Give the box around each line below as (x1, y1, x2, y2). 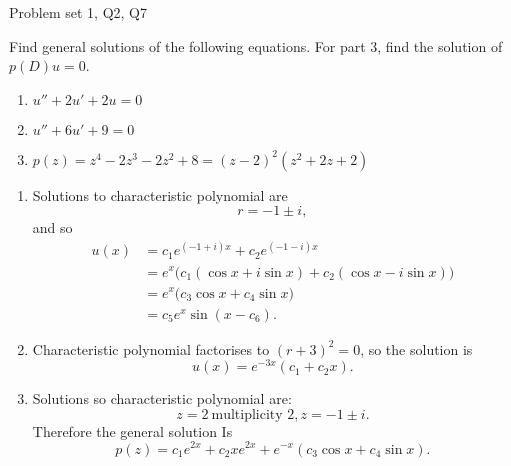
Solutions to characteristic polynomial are (32, 184, 288, 205)
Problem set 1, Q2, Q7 (9, 2, 147, 22)
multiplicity (211, 407, 283, 422)
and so (32, 217, 73, 238)
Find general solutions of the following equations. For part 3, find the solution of (9, 35, 503, 56)
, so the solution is (360, 338, 473, 359)
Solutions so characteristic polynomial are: (32, 388, 292, 409)
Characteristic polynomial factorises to (32, 338, 270, 359)
